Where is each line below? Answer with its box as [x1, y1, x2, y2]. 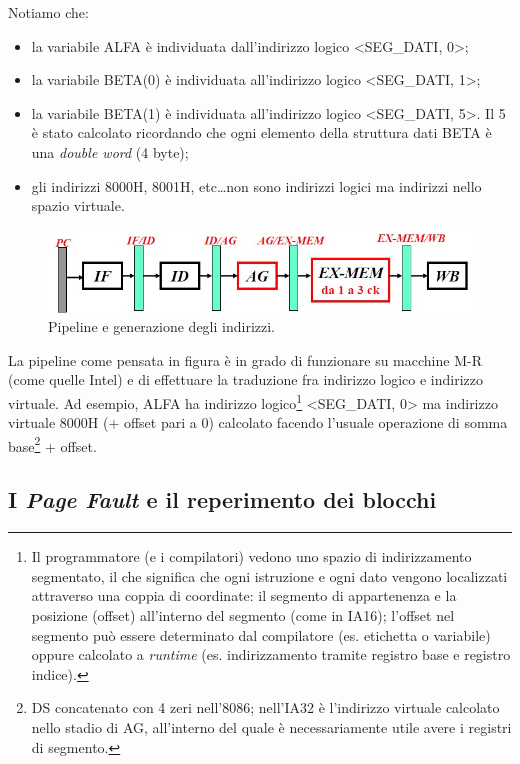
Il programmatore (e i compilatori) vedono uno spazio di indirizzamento [31, 546, 472, 567]
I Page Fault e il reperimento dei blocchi [8, 484, 437, 515]
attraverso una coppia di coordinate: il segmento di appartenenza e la [31, 585, 457, 606]
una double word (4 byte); [31, 141, 189, 162]
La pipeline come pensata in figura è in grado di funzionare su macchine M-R [8, 349, 482, 370]
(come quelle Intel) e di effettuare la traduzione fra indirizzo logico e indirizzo [8, 369, 484, 390]
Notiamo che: [8, 2, 89, 22]
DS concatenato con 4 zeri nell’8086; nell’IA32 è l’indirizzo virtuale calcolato [31, 697, 500, 718]
